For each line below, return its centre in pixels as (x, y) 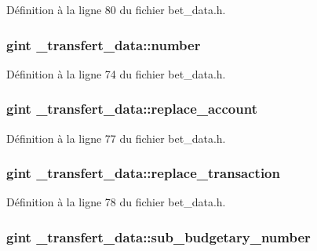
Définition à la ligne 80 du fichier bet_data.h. (116, 9)
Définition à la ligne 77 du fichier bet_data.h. (116, 138)
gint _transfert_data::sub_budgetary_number (158, 236)
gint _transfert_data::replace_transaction (143, 173)
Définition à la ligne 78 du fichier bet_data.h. (116, 202)
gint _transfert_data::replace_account (132, 109)
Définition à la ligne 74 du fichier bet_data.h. (116, 73)
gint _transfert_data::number (104, 44)
